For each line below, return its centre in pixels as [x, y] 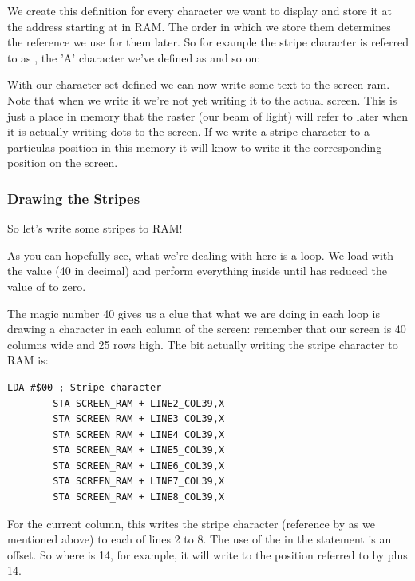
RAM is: [28, 360]
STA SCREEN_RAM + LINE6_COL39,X [139, 466]
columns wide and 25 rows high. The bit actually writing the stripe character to [203, 344]
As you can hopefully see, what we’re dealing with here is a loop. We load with [201, 255]
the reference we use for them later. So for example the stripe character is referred [208, 42]
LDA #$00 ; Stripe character [85, 387]
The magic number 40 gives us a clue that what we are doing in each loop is [194, 313]
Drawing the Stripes [74, 198]
